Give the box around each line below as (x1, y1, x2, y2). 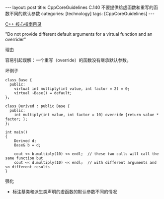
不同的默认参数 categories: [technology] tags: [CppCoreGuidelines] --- (9, 11, 155, 16)
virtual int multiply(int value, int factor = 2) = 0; (14, 86, 130, 91)
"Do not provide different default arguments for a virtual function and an (5, 31, 153, 37)
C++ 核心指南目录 (5, 21, 42, 27)
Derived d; (14, 138, 37, 143)
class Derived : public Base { (5, 104, 70, 109)
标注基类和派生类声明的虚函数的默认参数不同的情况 (12, 189, 117, 195)
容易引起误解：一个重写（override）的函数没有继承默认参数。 (5, 57, 131, 63)
